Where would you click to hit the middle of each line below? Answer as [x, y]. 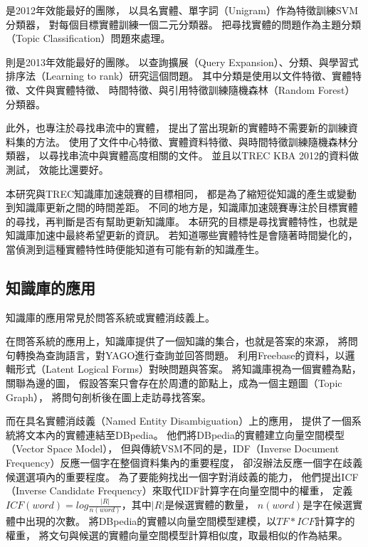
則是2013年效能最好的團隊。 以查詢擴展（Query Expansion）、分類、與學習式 [182, 62]
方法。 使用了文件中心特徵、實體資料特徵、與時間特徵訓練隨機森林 [191, 141]
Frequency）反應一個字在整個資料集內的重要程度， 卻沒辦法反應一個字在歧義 [184, 463]
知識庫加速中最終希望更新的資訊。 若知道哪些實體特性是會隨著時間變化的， [182, 235]
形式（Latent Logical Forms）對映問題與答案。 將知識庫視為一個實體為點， [188, 369]
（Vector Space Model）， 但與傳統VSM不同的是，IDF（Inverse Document [173, 448]
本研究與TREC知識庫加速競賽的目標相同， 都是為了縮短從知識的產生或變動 [181, 193]
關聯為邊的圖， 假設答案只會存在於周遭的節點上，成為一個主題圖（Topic [174, 383]
